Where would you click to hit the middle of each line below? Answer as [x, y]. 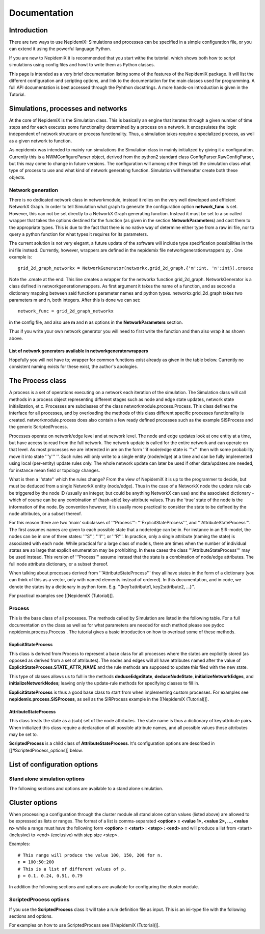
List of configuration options [53, 764]
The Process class [38, 381]
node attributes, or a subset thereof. [45, 513]
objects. [17, 177]
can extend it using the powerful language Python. [60, 49]
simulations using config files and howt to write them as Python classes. [82, 65]
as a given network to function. [40, 141]
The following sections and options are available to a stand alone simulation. [86, 788]
